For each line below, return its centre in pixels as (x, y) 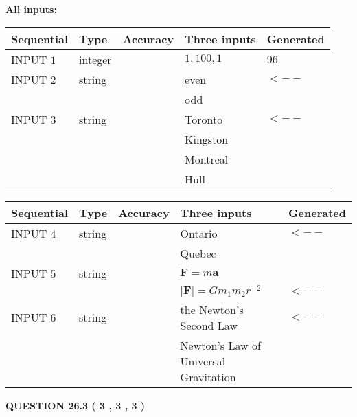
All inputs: (31, 9)
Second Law (209, 325)
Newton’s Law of (220, 345)
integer (95, 59)
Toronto (204, 119)
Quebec (198, 253)
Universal (203, 361)
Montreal (207, 159)
